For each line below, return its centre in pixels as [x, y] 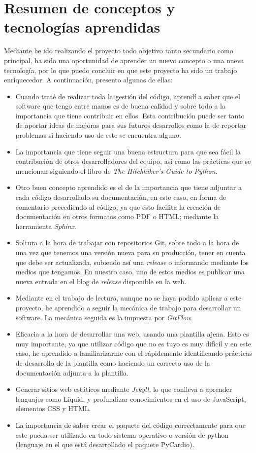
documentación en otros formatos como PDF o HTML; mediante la [117, 216]
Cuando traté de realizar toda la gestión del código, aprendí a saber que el [128, 96]
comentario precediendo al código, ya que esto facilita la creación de [118, 207]
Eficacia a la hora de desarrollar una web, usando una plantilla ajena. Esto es [132, 334]
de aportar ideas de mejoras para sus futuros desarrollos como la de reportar [131, 125]
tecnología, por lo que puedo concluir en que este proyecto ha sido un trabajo [121, 70]
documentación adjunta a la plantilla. [72, 372]
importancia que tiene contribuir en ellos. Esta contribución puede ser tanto [130, 115]
